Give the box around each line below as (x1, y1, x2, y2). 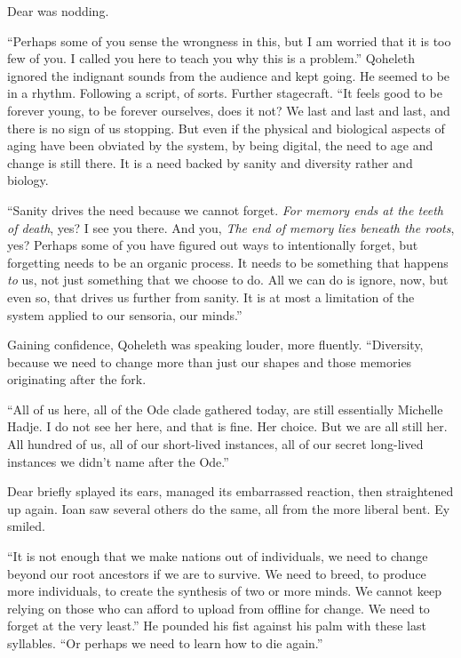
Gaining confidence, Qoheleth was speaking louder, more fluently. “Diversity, (7, 335, 424, 354)
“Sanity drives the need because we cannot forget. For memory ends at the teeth (7, 200, 444, 219)
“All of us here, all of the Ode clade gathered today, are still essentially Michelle (7, 399, 443, 418)
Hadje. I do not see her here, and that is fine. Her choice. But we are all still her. (7, 417, 448, 436)
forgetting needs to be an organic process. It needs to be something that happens (7, 253, 449, 271)
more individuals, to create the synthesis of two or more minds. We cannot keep (7, 582, 441, 600)
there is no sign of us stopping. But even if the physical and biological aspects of (7, 118, 445, 137)
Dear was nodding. (7, 2, 109, 20)
